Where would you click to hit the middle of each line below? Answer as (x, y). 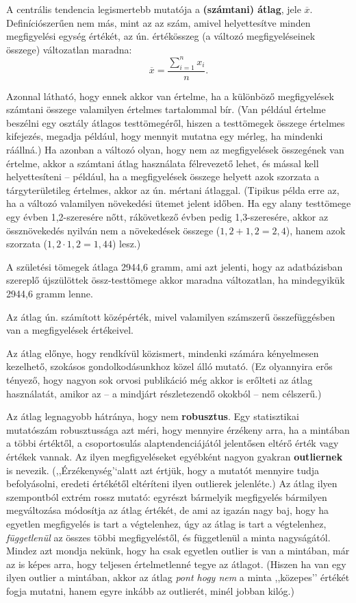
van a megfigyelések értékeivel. (70, 330)
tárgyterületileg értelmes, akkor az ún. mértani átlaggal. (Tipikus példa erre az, (173, 189)
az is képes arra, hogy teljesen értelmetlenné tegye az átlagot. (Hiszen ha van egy (176, 564)
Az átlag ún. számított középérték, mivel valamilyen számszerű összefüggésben (171, 316)
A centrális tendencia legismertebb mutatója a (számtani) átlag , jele (154, 9)
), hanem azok (316, 230)
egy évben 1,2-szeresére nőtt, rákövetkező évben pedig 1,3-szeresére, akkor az (167, 217)
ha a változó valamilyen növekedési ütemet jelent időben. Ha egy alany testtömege (179, 203)
